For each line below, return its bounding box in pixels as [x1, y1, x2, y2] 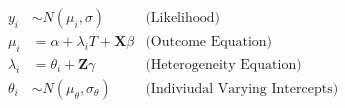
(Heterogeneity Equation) [145, 57, 302, 72]
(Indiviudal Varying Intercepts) [145, 81, 339, 96]
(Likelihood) [145, 11, 220, 26]
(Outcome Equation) [145, 35, 273, 50]
